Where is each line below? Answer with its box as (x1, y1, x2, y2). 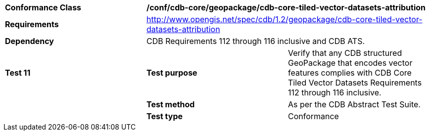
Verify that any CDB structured (287, 48, 402, 58)
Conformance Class (5, 2, 82, 12)
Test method (146, 99, 195, 109)
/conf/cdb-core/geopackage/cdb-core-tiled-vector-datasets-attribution (146, 2, 426, 12)
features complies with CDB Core (287, 68, 412, 78)
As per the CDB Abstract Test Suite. (287, 99, 421, 109)
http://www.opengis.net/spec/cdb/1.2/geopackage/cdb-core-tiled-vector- (146, 14, 423, 24)
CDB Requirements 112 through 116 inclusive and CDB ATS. (146, 36, 365, 46)
